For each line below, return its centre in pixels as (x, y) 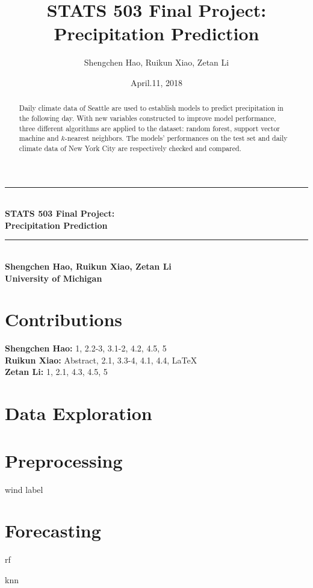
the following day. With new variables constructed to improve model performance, (147, 118)
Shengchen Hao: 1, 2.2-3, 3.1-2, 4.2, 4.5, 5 (86, 348)
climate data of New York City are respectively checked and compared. (130, 148)
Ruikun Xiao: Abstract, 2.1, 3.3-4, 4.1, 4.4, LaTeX (101, 360)
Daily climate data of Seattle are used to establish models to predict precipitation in (151, 108)
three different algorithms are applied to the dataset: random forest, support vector (150, 128)
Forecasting (53, 531)
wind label (24, 489)
